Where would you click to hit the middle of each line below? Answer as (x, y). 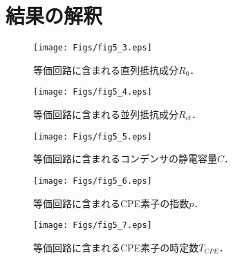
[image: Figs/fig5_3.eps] (93, 48)
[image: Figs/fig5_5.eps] (93, 136)
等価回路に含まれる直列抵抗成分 (106, 69)
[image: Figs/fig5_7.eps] (93, 226)
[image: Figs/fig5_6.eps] (93, 181)
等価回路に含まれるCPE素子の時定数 (116, 247)
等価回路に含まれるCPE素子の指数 (111, 203)
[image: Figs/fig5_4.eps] (93, 92)
